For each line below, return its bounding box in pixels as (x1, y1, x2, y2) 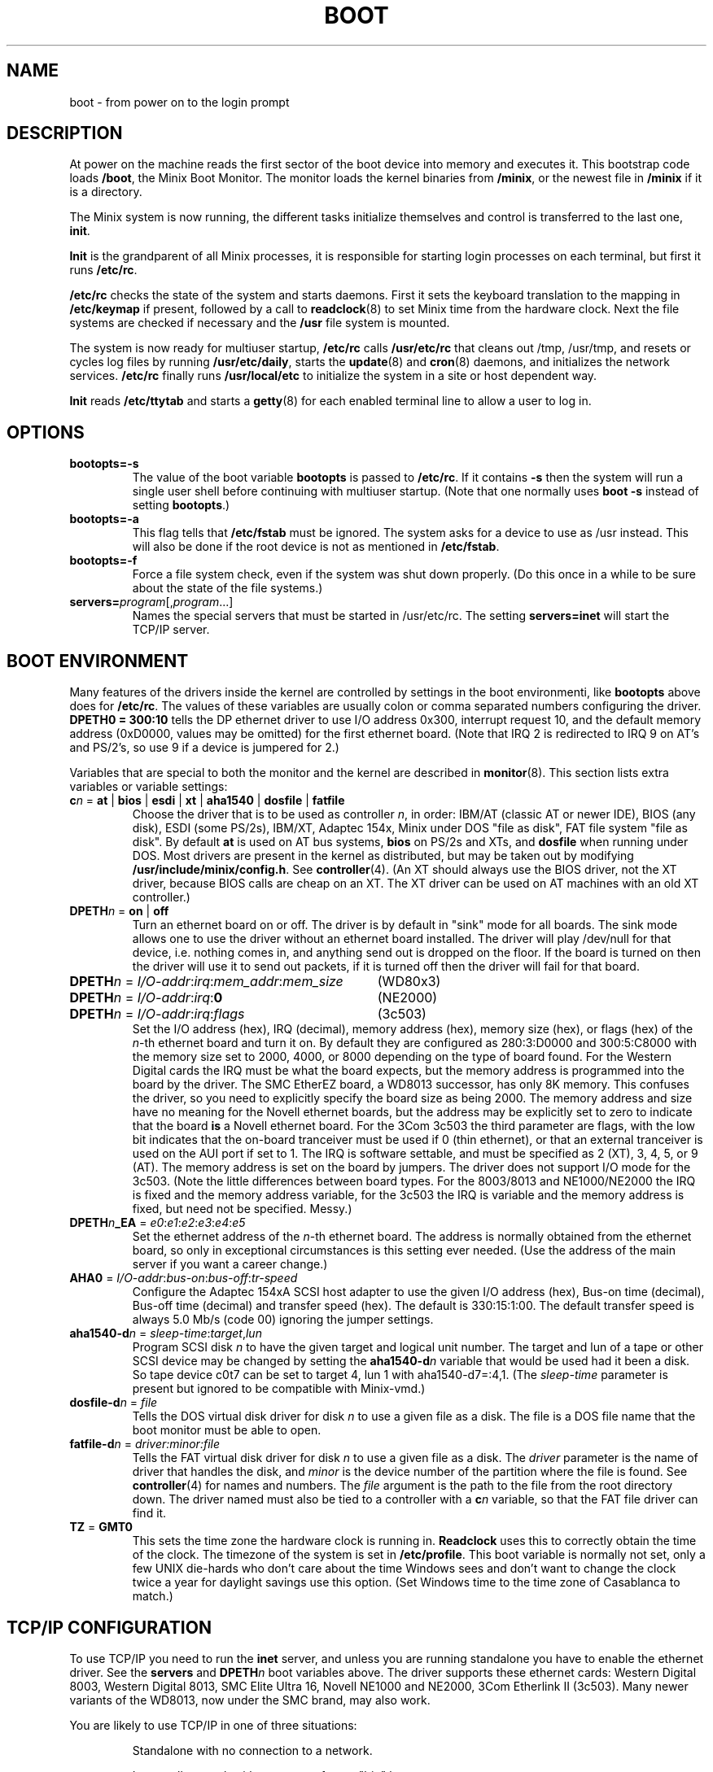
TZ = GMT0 (69, 1520, 133, 1534)
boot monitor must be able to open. (132, 1423, 322, 1438)
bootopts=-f (69, 553, 138, 568)
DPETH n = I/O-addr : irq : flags (69, 1006, 245, 1023)
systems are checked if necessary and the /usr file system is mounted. (69, 316, 450, 330)
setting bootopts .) (132, 498, 230, 513)
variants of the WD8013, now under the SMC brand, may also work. (69, 1692, 431, 1707)
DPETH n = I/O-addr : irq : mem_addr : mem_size (69, 973, 343, 990)
